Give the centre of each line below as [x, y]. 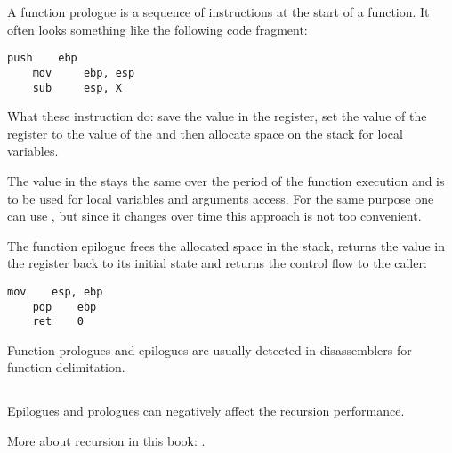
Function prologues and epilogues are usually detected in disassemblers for [210, 349]
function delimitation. [66, 367]
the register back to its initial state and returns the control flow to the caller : [217, 263]
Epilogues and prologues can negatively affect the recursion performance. [206, 411]
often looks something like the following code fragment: [157, 29]
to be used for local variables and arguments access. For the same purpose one [221, 198]
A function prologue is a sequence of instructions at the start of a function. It [218, 12]
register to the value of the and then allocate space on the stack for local [205, 133]
